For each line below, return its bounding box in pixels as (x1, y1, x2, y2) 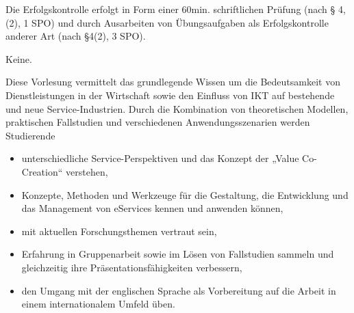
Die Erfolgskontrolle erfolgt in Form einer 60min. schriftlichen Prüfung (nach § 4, (5, 2, 346, 16)
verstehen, (66, 164, 108, 178)
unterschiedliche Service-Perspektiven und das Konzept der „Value (21, 151, 299, 165)
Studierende (5, 128, 55, 142)
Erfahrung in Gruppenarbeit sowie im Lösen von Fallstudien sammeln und (21, 247, 334, 261)
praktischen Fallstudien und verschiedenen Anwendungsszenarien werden (5, 115, 310, 129)
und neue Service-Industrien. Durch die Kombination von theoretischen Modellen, (5, 101, 349, 115)
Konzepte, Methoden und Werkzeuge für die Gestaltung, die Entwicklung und (21, 187, 349, 202)
